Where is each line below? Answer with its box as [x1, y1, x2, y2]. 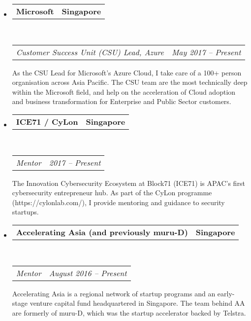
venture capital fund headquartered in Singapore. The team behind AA [30, 298, 245, 308]
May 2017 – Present [171, 46, 241, 58]
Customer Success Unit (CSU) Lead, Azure [16, 46, 164, 58]
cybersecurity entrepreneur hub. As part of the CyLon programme [12, 187, 212, 198]
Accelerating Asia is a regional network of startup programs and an [12, 288, 216, 298]
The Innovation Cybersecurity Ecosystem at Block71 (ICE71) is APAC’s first [12, 178, 245, 188]
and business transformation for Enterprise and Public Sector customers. [12, 96, 231, 107]
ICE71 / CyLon [16, 115, 78, 127]
